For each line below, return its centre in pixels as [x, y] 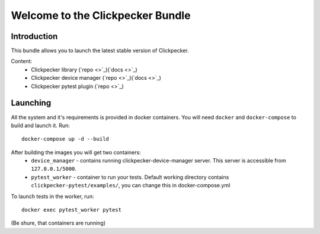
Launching [31, 103]
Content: [22, 61]
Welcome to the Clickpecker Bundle [101, 15]
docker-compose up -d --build [65, 139]
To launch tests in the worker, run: [52, 196]
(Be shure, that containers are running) [58, 223]
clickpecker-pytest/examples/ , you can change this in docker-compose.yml [131, 186]
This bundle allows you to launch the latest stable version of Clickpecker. [100, 51]
